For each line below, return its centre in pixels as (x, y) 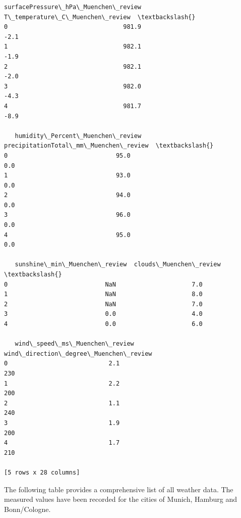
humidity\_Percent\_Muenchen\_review (78, 136)
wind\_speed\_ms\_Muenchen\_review (74, 344)
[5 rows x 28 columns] (42, 472)
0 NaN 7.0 (103, 284)
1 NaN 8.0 (103, 294)
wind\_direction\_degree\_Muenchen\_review (78, 354)
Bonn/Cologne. (27, 509)
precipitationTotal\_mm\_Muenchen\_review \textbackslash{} (109, 146)
